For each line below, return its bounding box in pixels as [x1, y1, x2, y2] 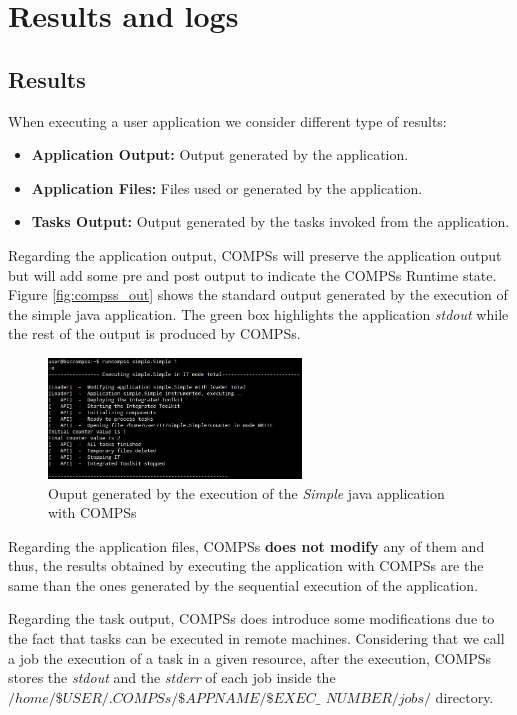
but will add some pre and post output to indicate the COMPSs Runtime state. [8, 264, 497, 285]
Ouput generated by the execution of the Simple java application [48, 482, 445, 503]
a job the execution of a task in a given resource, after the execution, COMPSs [8, 647, 492, 668]
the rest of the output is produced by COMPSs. [8, 323, 301, 344]
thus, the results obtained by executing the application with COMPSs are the [8, 555, 484, 576]
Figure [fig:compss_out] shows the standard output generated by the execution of [8, 284, 508, 305]
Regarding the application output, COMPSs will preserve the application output [8, 244, 502, 265]
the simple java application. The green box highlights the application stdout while [8, 303, 509, 324]
